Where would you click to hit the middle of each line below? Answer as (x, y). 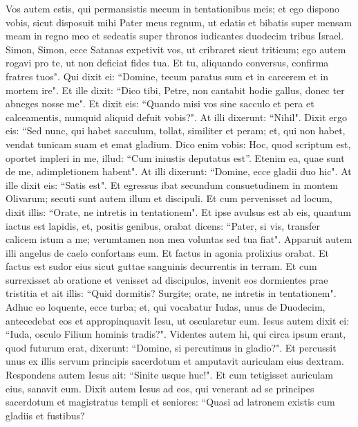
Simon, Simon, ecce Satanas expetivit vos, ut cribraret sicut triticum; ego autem (176, 49)
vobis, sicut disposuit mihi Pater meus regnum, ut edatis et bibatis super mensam (179, 22)
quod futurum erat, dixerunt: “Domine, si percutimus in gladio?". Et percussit (171, 347)
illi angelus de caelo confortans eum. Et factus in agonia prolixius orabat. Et (167, 252)
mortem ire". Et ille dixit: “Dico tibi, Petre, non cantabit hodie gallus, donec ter (175, 90)
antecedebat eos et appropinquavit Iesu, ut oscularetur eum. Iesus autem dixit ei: (178, 320)
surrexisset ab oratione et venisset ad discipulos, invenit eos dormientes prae (167, 279)
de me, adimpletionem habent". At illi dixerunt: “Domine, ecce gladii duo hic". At (179, 171)
